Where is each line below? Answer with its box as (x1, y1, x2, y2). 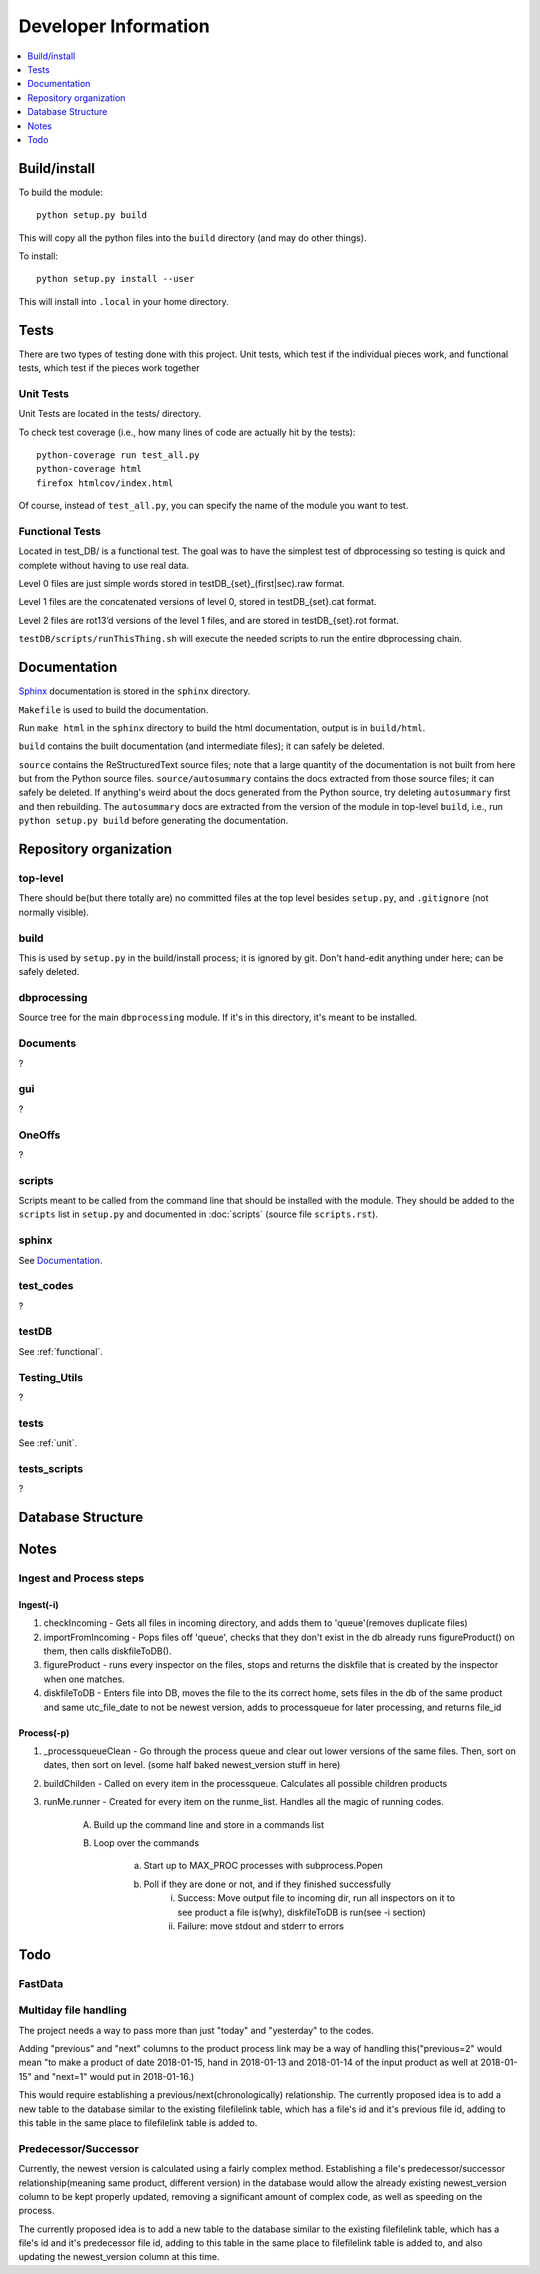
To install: (18, 250, 59, 262)
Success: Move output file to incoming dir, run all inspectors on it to (177, 1892, 455, 1904)
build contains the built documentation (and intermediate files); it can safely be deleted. (18, 740, 385, 752)
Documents (18, 1036, 77, 1050)
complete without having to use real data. (18, 559, 190, 571)
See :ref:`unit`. (18, 1437, 78, 1449)
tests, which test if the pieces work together (18, 362, 200, 374)
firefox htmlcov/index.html (36, 477, 174, 489)
